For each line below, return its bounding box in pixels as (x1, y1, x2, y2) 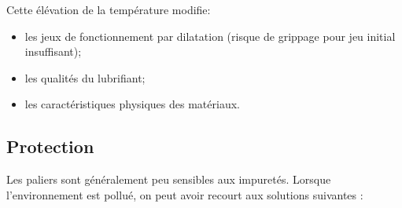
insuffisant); (24, 43, 82, 60)
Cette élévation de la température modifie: (6, 2, 211, 17)
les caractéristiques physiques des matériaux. (24, 96, 240, 112)
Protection (6, 134, 94, 159)
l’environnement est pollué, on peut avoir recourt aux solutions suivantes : (6, 186, 363, 203)
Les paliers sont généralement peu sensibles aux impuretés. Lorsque (6, 171, 331, 188)
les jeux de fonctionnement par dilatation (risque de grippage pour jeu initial (24, 27, 396, 44)
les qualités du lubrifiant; (24, 69, 146, 86)
